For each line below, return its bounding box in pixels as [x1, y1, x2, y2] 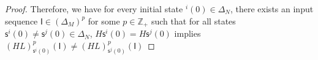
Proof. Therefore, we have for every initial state [5, 2, 183, 15]
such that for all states [151, 14, 236, 27]
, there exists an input [230, 2, 314, 15]
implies [174, 27, 201, 40]
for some [88, 14, 120, 27]
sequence [5, 14, 38, 27]
